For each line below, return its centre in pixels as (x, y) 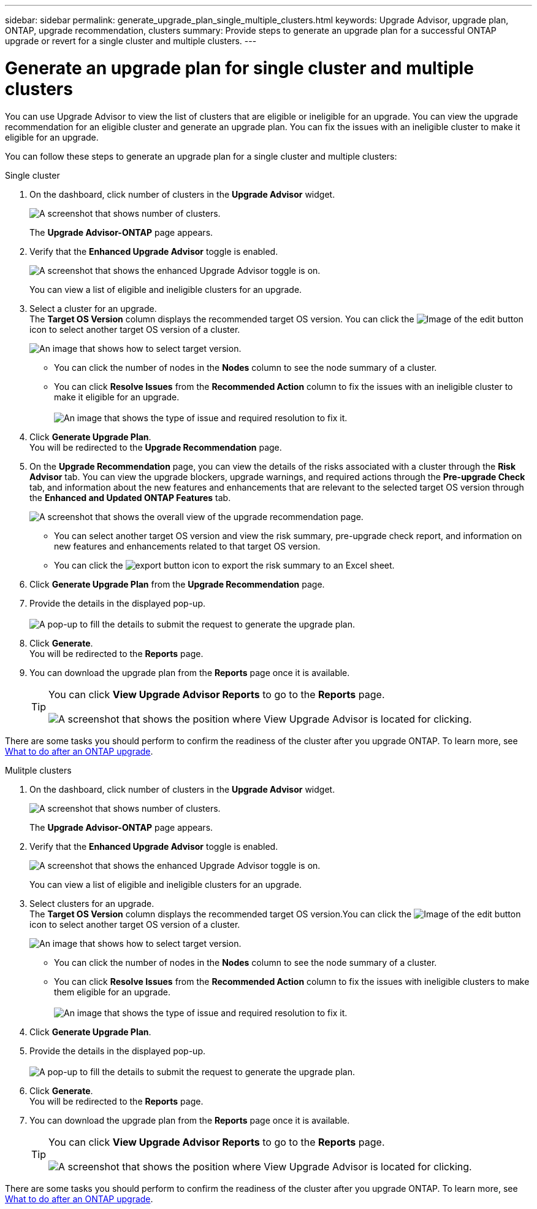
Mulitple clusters (38, 770)
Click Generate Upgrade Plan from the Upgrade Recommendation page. (177, 584)
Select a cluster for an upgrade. (93, 308)
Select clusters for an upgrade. (92, 903)
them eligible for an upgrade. (112, 992)
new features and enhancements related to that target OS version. (187, 546)
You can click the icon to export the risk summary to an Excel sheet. (224, 565)
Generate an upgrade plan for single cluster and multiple (239, 68)
